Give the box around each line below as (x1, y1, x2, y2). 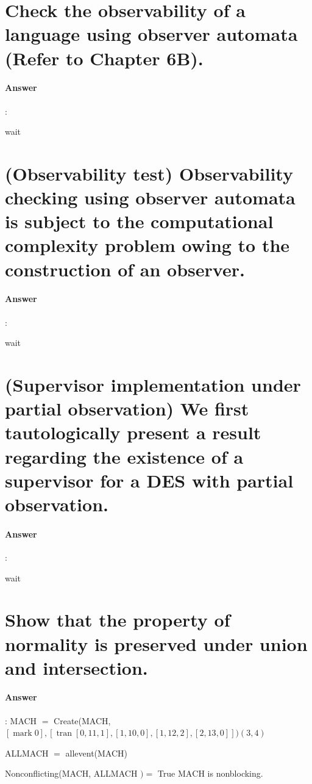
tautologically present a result (5, 420, 261, 445)
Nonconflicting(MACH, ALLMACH (5, 767, 138, 780)
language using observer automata (5, 21, 298, 46)
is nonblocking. (207, 767, 263, 780)
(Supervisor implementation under (5, 372, 301, 397)
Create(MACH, (54, 714, 111, 727)
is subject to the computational (5, 209, 274, 234)
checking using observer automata (5, 185, 296, 210)
